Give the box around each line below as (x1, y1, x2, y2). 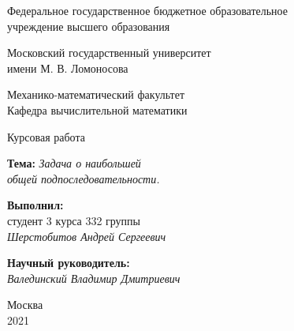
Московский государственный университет (7, 44, 211, 61)
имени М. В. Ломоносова (7, 59, 128, 76)
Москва (7, 296, 43, 313)
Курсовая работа (7, 128, 85, 145)
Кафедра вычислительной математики (7, 101, 188, 118)
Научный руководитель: (7, 254, 130, 271)
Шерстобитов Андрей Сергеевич (7, 228, 166, 244)
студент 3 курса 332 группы (7, 212, 141, 228)
